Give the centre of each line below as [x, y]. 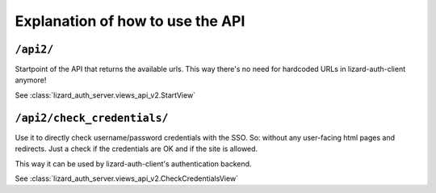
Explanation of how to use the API [130, 21]
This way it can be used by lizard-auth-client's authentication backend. [133, 164]
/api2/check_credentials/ [92, 118]
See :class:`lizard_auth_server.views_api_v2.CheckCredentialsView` [126, 178]
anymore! [31, 80]
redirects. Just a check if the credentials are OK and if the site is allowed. [136, 149]
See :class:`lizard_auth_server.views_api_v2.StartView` [105, 95]
